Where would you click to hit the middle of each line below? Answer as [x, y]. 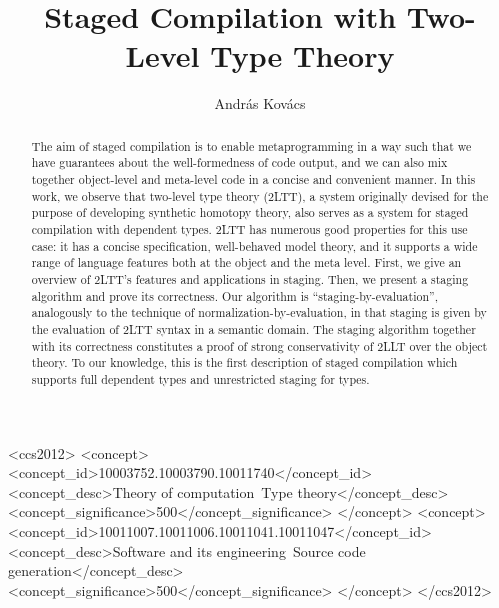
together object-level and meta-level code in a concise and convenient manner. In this [253, 179]
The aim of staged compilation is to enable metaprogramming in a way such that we [251, 145]
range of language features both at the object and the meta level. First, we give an [246, 262]
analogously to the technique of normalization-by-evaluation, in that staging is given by [259, 312]
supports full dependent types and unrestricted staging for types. [200, 378]
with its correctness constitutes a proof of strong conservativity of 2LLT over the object [259, 345]
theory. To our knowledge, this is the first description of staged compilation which [244, 362]
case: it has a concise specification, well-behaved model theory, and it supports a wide [254, 245]
